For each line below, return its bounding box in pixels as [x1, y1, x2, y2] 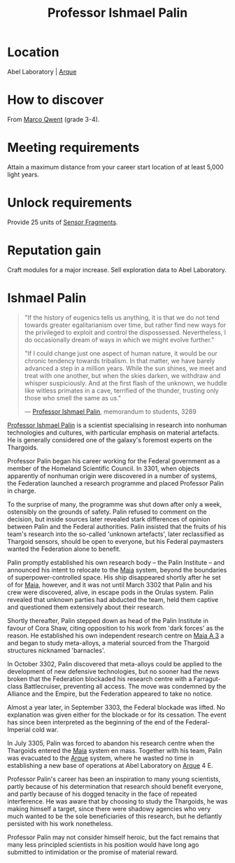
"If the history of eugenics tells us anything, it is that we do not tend [24, 313, 220, 321]
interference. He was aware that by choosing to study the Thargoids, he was [7, 797, 228, 806]
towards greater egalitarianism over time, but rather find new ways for [24, 321, 226, 329]
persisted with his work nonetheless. [7, 819, 113, 827]
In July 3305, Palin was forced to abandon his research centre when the [7, 738, 215, 747]
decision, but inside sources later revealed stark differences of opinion [7, 514, 211, 523]
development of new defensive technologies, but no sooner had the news [7, 667, 220, 675]
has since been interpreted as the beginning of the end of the [7, 717, 184, 726]
